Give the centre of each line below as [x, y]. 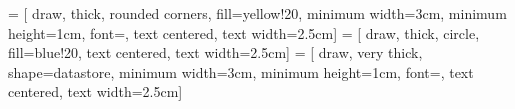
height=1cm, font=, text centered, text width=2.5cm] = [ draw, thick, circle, [244, 32]
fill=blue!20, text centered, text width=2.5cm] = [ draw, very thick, [215, 52]
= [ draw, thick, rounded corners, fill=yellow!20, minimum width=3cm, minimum [257, 13]
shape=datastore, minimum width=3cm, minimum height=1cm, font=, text [241, 71]
